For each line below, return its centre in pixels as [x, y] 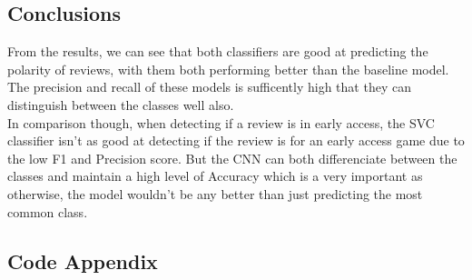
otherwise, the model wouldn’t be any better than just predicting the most [215, 193]
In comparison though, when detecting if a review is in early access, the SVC [221, 122]
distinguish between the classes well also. [121, 104]
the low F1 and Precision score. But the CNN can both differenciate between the [232, 158]
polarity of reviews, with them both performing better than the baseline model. [228, 69]
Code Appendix [83, 260]
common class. [48, 211]
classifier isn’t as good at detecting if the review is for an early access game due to [236, 140]
